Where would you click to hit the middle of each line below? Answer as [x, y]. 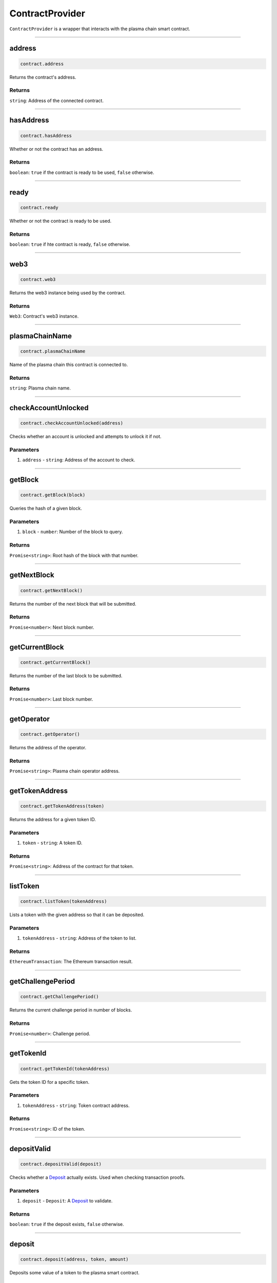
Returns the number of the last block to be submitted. [66, 675]
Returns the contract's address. [43, 77]
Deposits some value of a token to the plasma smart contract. [74, 1273]
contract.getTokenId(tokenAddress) [65, 1068]
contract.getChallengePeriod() [60, 997]
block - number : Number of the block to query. [73, 532]
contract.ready [39, 207]
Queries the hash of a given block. [46, 509]
